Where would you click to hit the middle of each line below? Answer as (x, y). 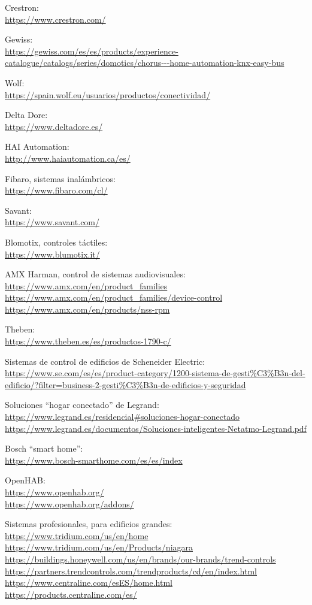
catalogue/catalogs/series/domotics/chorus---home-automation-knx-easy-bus (145, 63)
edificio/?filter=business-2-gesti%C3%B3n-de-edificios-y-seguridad (125, 384)
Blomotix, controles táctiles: (56, 242)
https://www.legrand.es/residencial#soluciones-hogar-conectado (122, 417)
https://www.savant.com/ (52, 222)
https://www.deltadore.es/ (54, 126)
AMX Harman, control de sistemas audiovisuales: (95, 274)
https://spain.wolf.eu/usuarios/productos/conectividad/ (108, 94)
